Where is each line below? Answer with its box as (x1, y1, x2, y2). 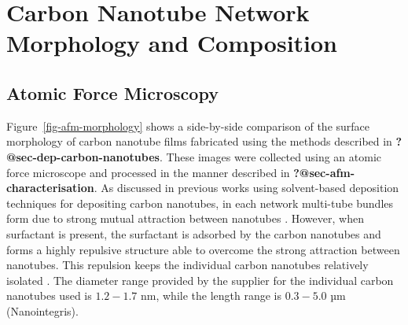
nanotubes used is (6, 287, 92, 304)
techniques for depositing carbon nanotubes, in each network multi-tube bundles (6, 194, 394, 211)
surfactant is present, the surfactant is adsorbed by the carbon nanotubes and (6, 225, 381, 242)
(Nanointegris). (6, 302, 79, 319)
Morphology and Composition (6, 27, 338, 59)
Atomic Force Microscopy (6, 80, 219, 105)
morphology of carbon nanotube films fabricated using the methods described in (6, 133, 392, 150)
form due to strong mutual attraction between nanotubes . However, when (6, 210, 364, 227)
